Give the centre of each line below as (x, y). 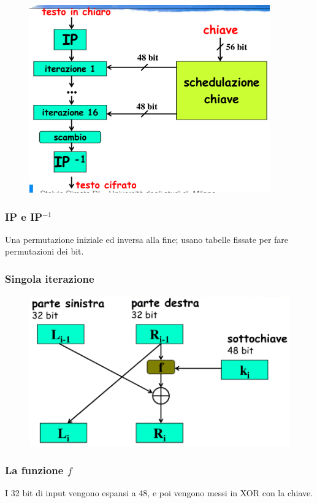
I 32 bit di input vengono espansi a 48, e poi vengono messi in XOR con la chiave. (159, 493)
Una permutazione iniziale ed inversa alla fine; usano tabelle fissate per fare (147, 239)
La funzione (34, 470)
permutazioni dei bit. (44, 251)
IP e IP (24, 216)
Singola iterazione (50, 278)
